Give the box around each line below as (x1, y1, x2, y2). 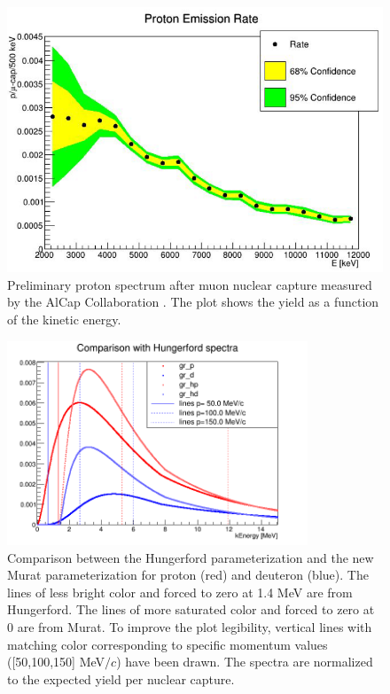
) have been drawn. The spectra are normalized (116, 652, 373, 671)
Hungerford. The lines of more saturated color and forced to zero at (7, 600, 375, 619)
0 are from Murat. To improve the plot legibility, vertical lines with (7, 617, 372, 636)
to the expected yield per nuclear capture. (7, 669, 235, 688)
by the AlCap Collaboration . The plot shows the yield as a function (7, 292, 379, 311)
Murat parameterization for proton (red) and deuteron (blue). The (7, 565, 369, 584)
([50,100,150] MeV (7, 652, 105, 671)
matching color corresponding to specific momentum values (7, 635, 328, 653)
